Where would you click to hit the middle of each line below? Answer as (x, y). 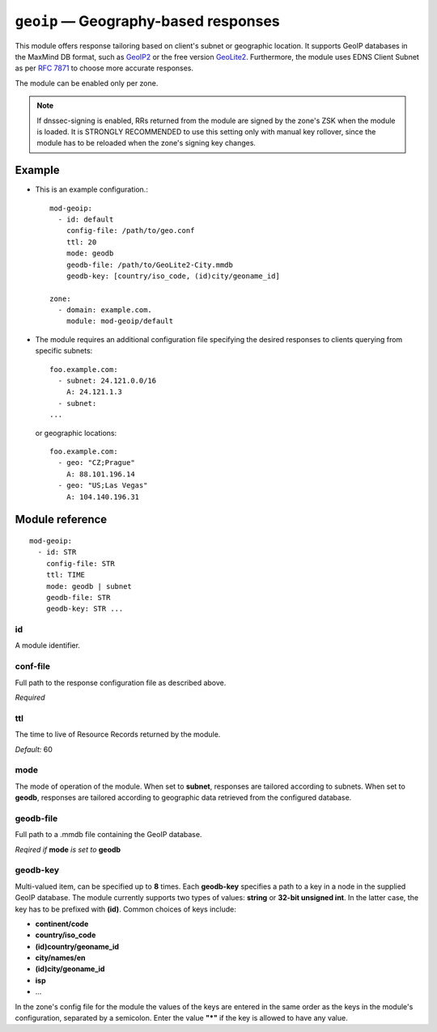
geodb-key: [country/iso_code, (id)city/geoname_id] (173, 276)
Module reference (61, 520)
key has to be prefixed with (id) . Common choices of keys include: (125, 909)
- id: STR (57, 552)
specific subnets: (64, 351)
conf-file (32, 666)
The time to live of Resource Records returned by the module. (118, 734)
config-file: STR (80, 563)
